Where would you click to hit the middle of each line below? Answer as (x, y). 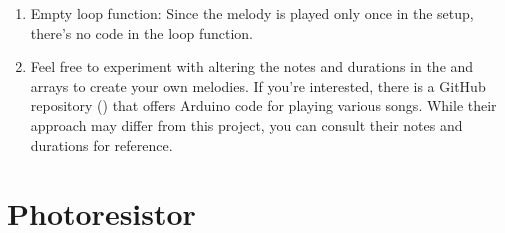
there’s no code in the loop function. (141, 32)
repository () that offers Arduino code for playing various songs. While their (263, 105)
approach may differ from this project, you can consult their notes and (246, 124)
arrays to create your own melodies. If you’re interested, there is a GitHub (258, 85)
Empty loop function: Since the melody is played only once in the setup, (252, 13)
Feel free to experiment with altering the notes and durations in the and (252, 66)
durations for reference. (101, 144)
